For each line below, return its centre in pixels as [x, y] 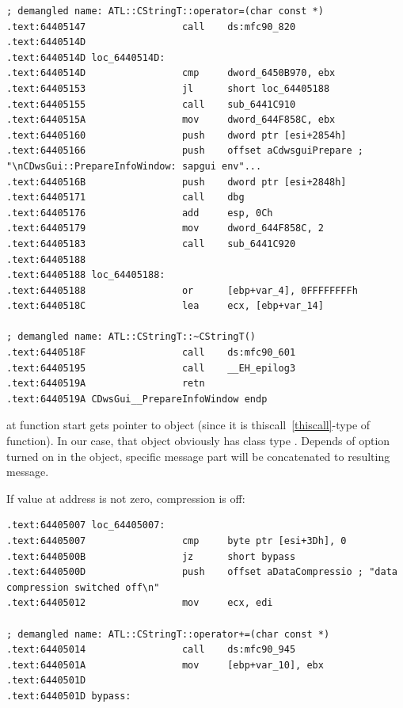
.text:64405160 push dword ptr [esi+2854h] [177, 135]
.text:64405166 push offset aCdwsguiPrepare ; [185, 151]
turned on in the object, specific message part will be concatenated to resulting [198, 456]
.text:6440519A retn [106, 384]
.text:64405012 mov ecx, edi [140, 603]
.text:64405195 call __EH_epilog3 [151, 368]
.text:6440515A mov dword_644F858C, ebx [171, 120]
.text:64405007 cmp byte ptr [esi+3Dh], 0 [177, 541]
